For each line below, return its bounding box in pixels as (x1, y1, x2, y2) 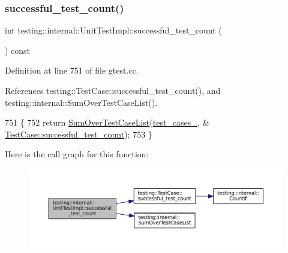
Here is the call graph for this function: (5, 148, 149, 160)
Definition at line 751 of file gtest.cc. (5, 64, 139, 77)
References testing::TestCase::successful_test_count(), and (5, 84, 221, 96)
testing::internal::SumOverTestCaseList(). (5, 96, 158, 108)
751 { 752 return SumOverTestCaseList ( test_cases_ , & (5, 116, 209, 129)
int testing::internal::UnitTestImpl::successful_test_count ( (5, 24, 222, 36)
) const (5, 44, 31, 56)
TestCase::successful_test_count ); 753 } (5, 127, 152, 140)
